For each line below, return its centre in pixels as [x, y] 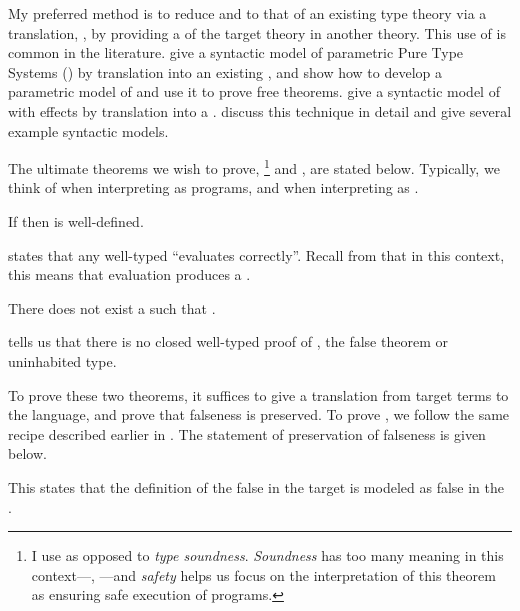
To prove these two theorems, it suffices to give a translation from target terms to [258, 394]
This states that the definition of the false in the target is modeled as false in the [256, 486]
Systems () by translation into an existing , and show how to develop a [225, 71]
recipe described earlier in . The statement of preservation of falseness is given [247, 433]
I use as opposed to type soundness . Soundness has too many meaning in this [267, 555]
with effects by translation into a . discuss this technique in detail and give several [260, 110]
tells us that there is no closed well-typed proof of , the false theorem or [228, 341]
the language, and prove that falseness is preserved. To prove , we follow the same [259, 414]
